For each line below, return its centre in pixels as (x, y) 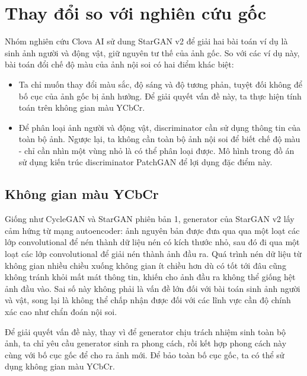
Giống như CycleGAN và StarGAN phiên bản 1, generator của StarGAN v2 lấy (150, 219)
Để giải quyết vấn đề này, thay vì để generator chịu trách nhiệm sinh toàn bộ (145, 331)
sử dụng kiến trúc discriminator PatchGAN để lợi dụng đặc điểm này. (145, 162)
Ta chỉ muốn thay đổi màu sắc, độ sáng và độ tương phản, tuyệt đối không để (160, 84)
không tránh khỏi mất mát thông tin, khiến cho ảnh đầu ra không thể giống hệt (150, 277)
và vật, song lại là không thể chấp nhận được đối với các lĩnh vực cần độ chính (148, 300)
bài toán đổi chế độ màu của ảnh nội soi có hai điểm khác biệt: (119, 64)
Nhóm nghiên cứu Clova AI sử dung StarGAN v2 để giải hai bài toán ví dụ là (146, 41)
